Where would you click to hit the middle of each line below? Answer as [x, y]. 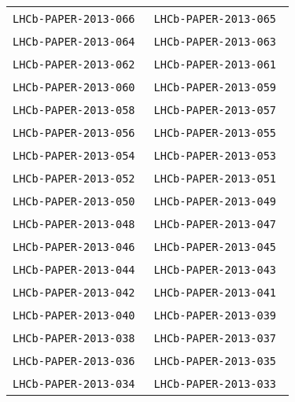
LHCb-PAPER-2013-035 [215, 361]
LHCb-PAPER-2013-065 [215, 19]
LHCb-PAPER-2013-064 [74, 42]
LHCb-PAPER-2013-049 [215, 201]
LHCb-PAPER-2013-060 [74, 87]
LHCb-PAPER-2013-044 [74, 270]
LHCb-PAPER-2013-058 [74, 110]
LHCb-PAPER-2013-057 [215, 110]
